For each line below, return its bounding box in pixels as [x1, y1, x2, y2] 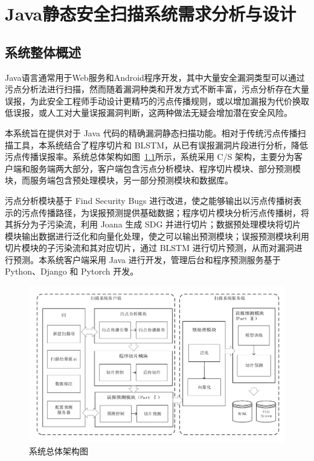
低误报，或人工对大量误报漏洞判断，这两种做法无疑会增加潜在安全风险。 [5, 106, 292, 119]
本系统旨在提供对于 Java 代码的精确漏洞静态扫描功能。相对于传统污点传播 [5, 126, 298, 139]
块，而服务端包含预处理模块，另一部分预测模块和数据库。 [5, 174, 233, 186]
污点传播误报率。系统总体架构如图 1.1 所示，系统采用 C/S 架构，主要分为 [5, 150, 295, 163]
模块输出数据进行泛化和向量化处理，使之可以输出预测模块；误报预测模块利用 [5, 229, 309, 242]
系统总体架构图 [29, 445, 88, 457]
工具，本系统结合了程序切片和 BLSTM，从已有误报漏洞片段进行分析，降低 [13, 138, 309, 151]
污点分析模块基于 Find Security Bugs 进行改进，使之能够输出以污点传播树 [5, 194, 293, 206]
